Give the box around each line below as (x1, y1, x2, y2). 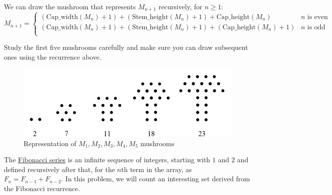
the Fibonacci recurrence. (4, 183, 80, 194)
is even (307, 13, 328, 21)
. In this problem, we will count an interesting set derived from (61, 173, 250, 184)
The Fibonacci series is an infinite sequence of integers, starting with (4, 154, 210, 165)
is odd (307, 23, 326, 31)
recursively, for (158, 1, 203, 11)
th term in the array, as (121, 164, 192, 174)
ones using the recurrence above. (4, 51, 102, 62)
